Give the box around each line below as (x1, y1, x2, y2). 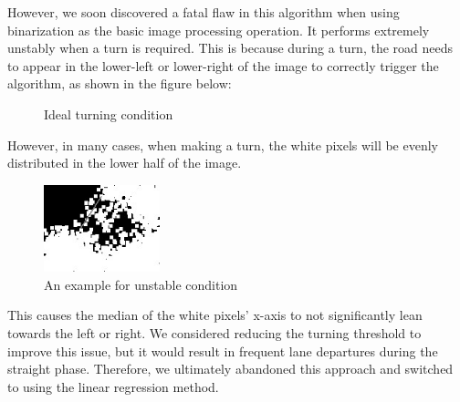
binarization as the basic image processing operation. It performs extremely (7, 20, 430, 39)
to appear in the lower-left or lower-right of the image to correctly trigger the (7, 56, 439, 75)
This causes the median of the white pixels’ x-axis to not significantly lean (7, 305, 423, 325)
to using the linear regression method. (7, 376, 219, 396)
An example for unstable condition (44, 274, 238, 294)
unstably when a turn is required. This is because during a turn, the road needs (7, 38, 454, 57)
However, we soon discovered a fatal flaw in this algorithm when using (7, 3, 400, 21)
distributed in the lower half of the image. (7, 153, 242, 172)
